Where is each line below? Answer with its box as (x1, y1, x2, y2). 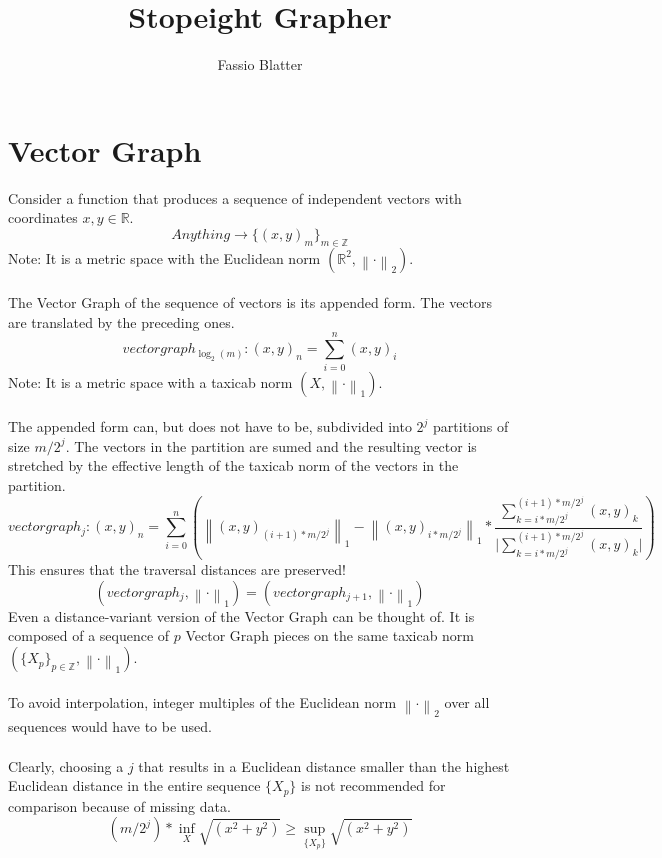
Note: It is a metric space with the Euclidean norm (8, 247, 321, 268)
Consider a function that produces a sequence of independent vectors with (8, 187, 462, 208)
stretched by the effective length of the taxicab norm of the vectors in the (8, 455, 459, 476)
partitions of (433, 416, 509, 437)
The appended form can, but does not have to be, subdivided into (8, 416, 412, 437)
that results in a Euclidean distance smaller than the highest (138, 755, 510, 776)
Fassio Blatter (217, 54, 303, 75)
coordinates (8, 207, 78, 228)
